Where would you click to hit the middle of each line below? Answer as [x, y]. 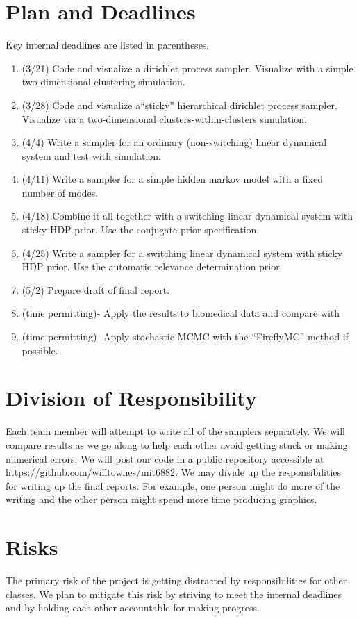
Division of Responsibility [131, 398]
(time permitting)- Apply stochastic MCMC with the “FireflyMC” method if [185, 337]
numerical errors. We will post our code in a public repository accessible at [165, 458]
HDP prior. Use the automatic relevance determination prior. [152, 266]
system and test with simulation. [91, 155]
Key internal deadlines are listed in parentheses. [108, 45]
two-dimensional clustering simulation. [103, 82]
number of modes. [60, 192]
